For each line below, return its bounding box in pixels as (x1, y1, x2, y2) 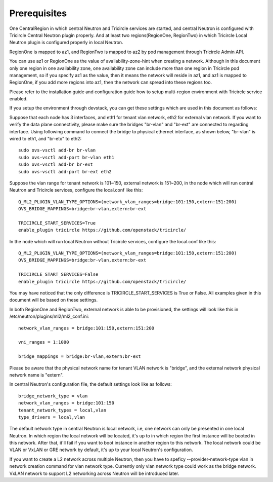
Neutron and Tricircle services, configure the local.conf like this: (9, 187, 143, 193)
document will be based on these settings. (9, 297, 98, 303)
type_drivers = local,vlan (18, 414, 85, 420)
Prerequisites (9, 8, 67, 19)
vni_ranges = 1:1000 (18, 340, 69, 345)
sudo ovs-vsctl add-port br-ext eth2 (18, 169, 112, 174)
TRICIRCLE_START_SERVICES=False (18, 272, 99, 277)
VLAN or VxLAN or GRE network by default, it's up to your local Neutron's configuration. (9, 447, 193, 453)
